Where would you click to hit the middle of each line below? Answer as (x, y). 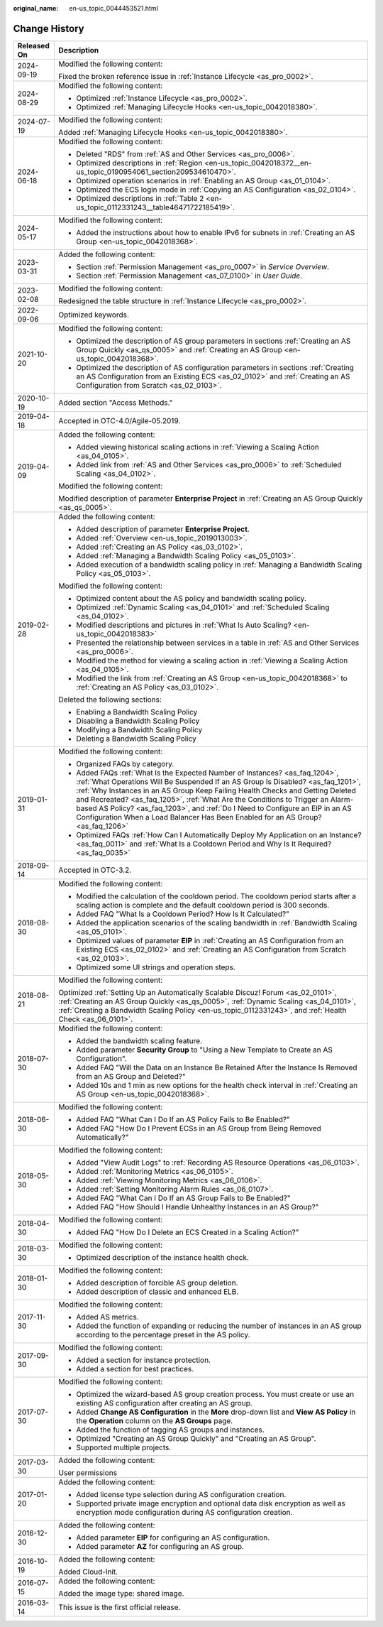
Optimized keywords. (94, 315)
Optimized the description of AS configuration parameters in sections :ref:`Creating (215, 367)
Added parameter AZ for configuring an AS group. (160, 1546)
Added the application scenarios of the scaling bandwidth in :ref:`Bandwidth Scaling (217, 923)
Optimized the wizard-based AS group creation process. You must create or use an (215, 1394)
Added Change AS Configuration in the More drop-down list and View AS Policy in (216, 1412)
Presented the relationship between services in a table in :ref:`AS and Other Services (218, 643)
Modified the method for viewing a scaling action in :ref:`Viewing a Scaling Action (212, 660)
